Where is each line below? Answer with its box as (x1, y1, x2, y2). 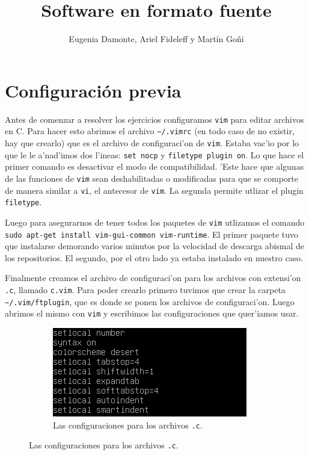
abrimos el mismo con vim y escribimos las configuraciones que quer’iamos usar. (5, 307, 299, 320)
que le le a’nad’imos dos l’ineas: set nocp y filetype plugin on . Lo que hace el (5, 148, 304, 161)
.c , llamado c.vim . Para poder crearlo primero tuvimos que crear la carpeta (5, 283, 286, 296)
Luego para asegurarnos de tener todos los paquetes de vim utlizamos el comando (5, 215, 305, 228)
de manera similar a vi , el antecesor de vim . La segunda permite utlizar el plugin (5, 184, 304, 196)
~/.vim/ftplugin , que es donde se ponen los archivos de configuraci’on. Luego (5, 295, 295, 308)
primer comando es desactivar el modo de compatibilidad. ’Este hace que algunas (5, 160, 304, 173)
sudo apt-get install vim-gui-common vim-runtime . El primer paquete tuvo (5, 227, 299, 240)
